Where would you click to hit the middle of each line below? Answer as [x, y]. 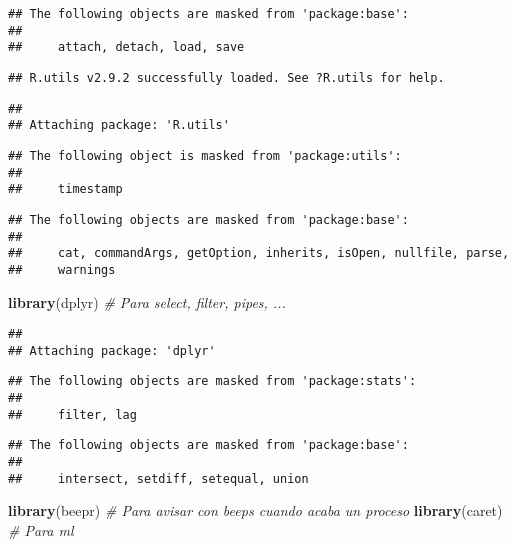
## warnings [62, 269]
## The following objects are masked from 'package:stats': [212, 381]
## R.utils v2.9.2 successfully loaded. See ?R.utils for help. [226, 77]
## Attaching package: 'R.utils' [119, 125]
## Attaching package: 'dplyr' [112, 350]
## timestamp [65, 189]
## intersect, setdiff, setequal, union [158, 478]
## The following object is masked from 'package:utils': [205, 155]
